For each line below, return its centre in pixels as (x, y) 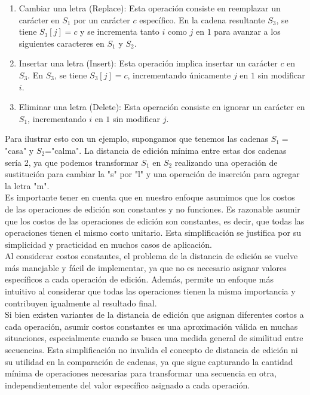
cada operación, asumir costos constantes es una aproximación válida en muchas (151, 326)
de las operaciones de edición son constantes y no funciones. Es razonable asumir (153, 209)
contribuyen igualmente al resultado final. (81, 303)
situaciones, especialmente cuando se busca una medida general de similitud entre (154, 338)
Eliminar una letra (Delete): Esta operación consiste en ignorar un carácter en (162, 107)
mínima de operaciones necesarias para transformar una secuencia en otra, (141, 373)
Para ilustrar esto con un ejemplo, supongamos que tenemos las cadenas (137, 139)
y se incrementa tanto (120, 31)
